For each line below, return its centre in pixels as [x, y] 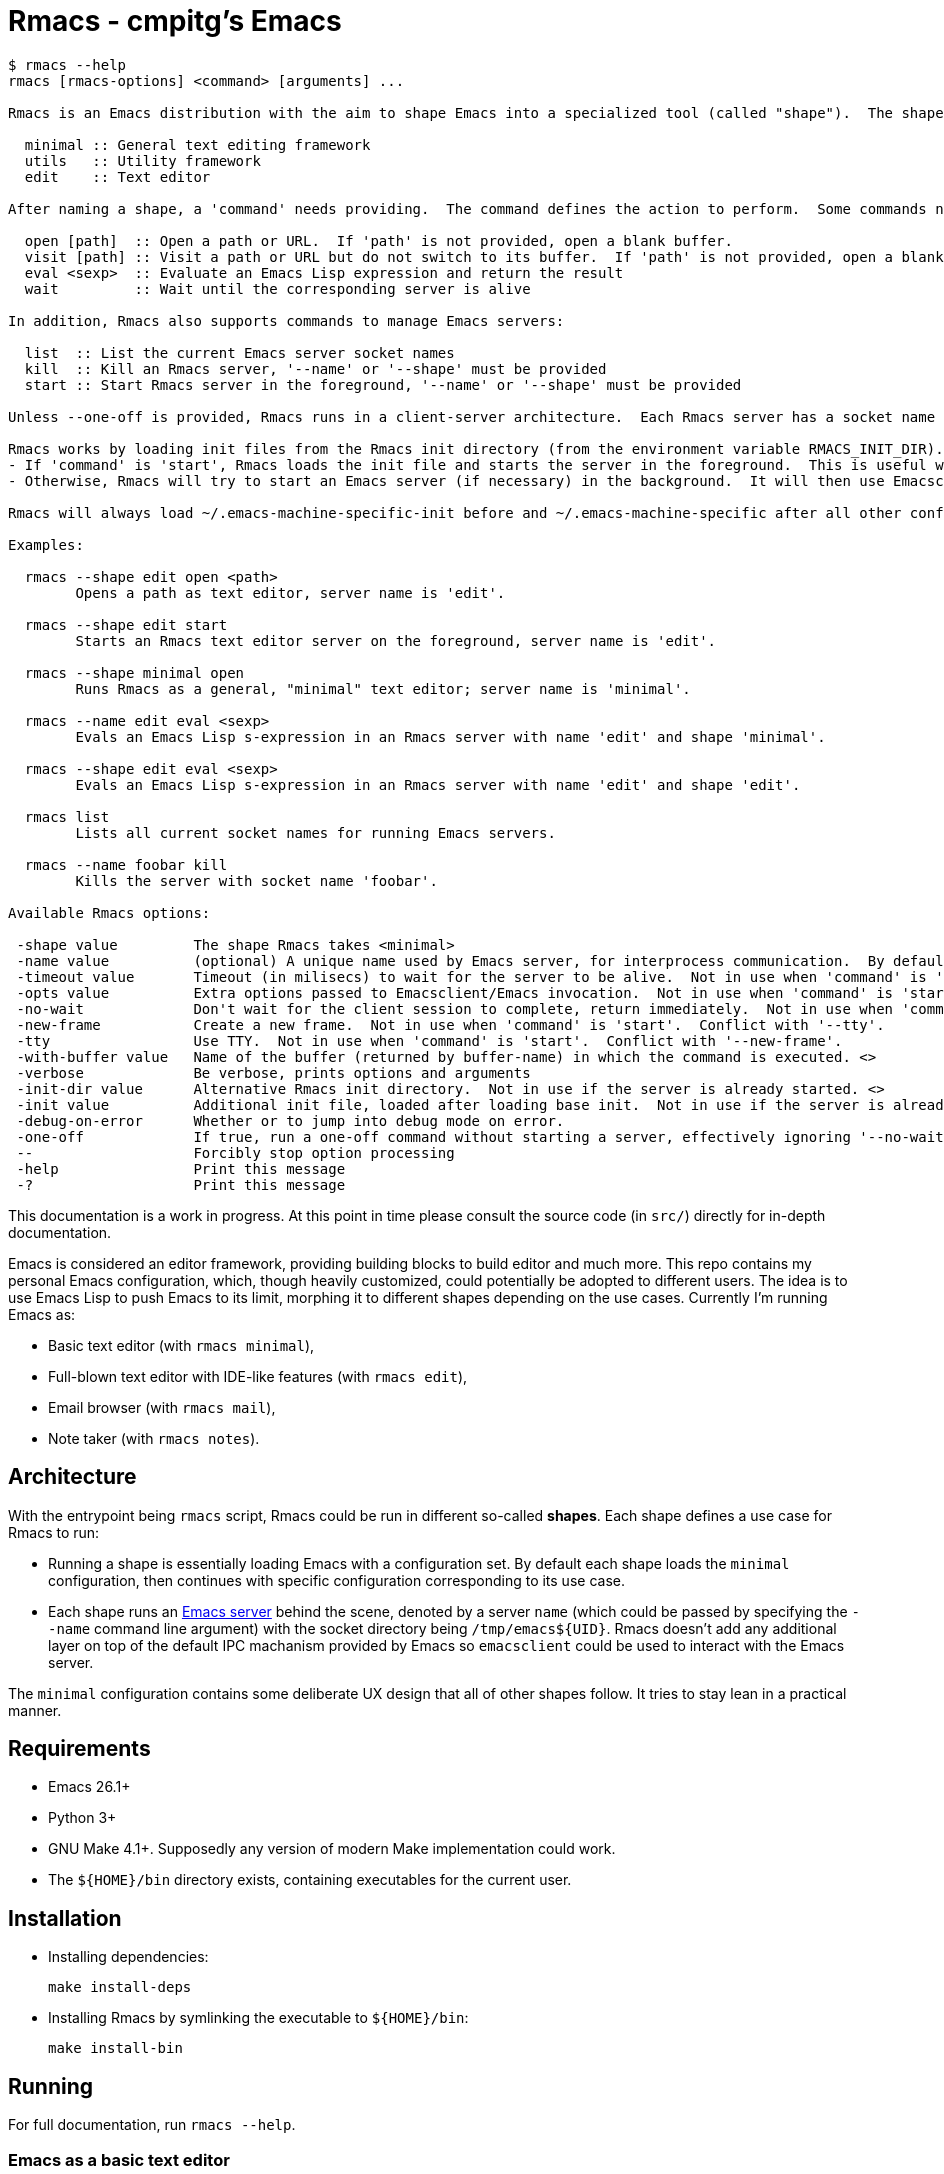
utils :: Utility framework [142, 160]
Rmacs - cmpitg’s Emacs [175, 21]
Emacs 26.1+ [89, 1787]
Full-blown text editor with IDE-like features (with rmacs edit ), [258, 1376]
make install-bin [115, 2048]
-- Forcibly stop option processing [235, 1152]
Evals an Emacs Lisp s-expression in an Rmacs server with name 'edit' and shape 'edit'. [438, 784]
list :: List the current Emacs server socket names [239, 352]
